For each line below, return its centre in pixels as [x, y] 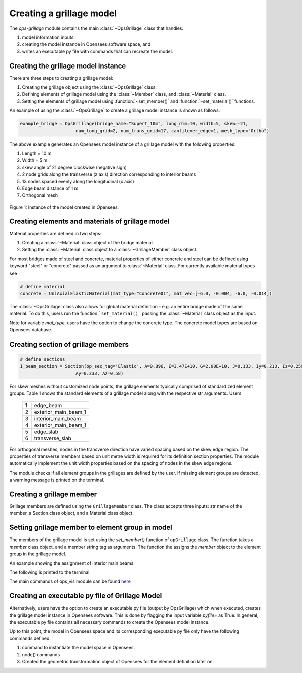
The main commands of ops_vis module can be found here [70, 581]
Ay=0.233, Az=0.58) [100, 373]
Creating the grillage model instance [68, 66]
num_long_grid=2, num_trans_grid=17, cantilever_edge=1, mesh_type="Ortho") [172, 131]
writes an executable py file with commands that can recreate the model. [97, 51]
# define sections [43, 359]
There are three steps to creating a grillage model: [61, 78]
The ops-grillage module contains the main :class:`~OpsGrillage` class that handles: [96, 28]
